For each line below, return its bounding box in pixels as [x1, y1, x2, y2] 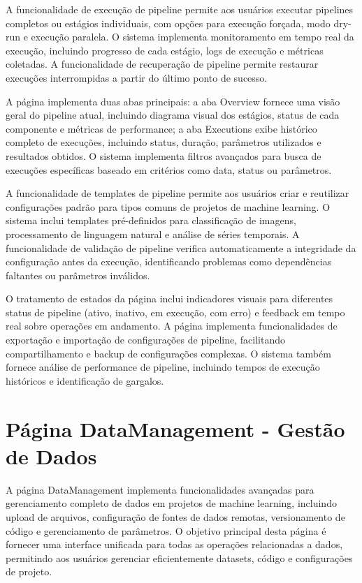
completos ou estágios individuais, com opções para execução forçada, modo [6, 15, 331, 30]
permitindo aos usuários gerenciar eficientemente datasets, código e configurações [6, 550, 353, 565]
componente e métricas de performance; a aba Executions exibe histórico [6, 121, 317, 135]
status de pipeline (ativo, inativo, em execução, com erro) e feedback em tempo [6, 304, 345, 319]
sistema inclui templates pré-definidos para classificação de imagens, [6, 213, 296, 228]
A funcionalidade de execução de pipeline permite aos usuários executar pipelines [6, 2, 354, 16]
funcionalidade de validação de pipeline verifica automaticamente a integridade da [6, 240, 356, 255]
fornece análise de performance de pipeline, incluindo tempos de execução [6, 360, 320, 374]
